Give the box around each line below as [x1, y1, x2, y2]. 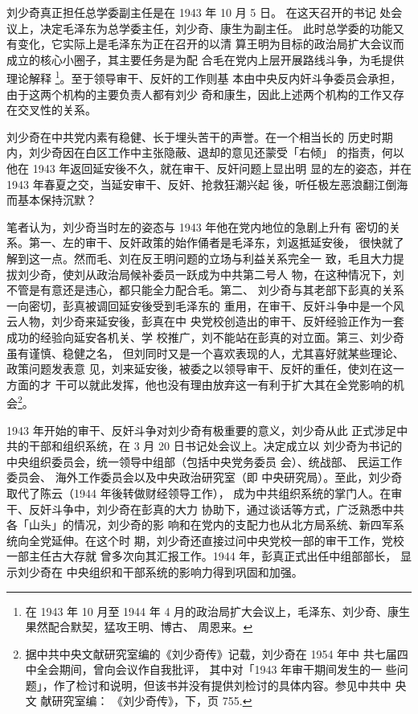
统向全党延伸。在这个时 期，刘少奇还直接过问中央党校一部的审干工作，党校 [6, 531, 404, 548]
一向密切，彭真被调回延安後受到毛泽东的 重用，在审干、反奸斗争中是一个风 [6, 297, 404, 314]
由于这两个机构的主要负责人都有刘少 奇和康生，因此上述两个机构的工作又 [6, 85, 393, 102]
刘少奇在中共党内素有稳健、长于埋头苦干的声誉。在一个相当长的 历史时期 [6, 128, 393, 145]
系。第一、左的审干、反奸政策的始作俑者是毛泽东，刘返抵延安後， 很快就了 [6, 234, 404, 251]
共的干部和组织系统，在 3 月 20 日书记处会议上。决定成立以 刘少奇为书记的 [6, 437, 403, 454]
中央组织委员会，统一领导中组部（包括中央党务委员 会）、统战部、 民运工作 [6, 453, 403, 470]
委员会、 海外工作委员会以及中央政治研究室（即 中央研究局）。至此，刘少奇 [6, 469, 403, 486]
